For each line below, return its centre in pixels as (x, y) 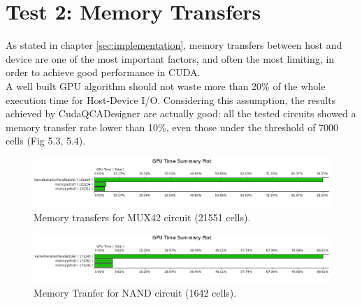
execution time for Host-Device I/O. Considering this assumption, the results (171, 99)
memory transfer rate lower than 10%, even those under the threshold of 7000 (172, 127)
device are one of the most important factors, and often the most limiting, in (170, 58)
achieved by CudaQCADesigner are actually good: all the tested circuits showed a (181, 113)
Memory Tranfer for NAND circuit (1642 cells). (135, 292)
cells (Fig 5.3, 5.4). (46, 141)
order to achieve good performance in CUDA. (103, 72)
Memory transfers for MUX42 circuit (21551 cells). (142, 217)
